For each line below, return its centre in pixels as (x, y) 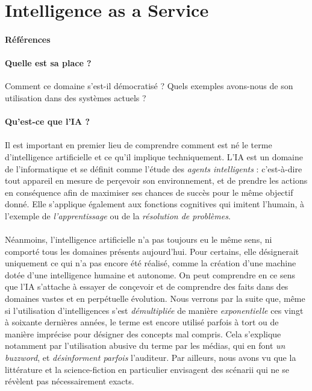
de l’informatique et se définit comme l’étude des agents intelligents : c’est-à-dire (154, 168)
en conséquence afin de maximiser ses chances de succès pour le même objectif (149, 192)
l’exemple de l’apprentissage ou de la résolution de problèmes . (118, 215)
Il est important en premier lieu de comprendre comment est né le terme (139, 145)
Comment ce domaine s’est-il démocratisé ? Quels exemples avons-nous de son (149, 86)
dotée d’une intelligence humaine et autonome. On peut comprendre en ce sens (150, 274)
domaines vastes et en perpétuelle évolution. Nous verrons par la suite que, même (155, 299)
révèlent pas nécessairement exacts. (70, 381)
